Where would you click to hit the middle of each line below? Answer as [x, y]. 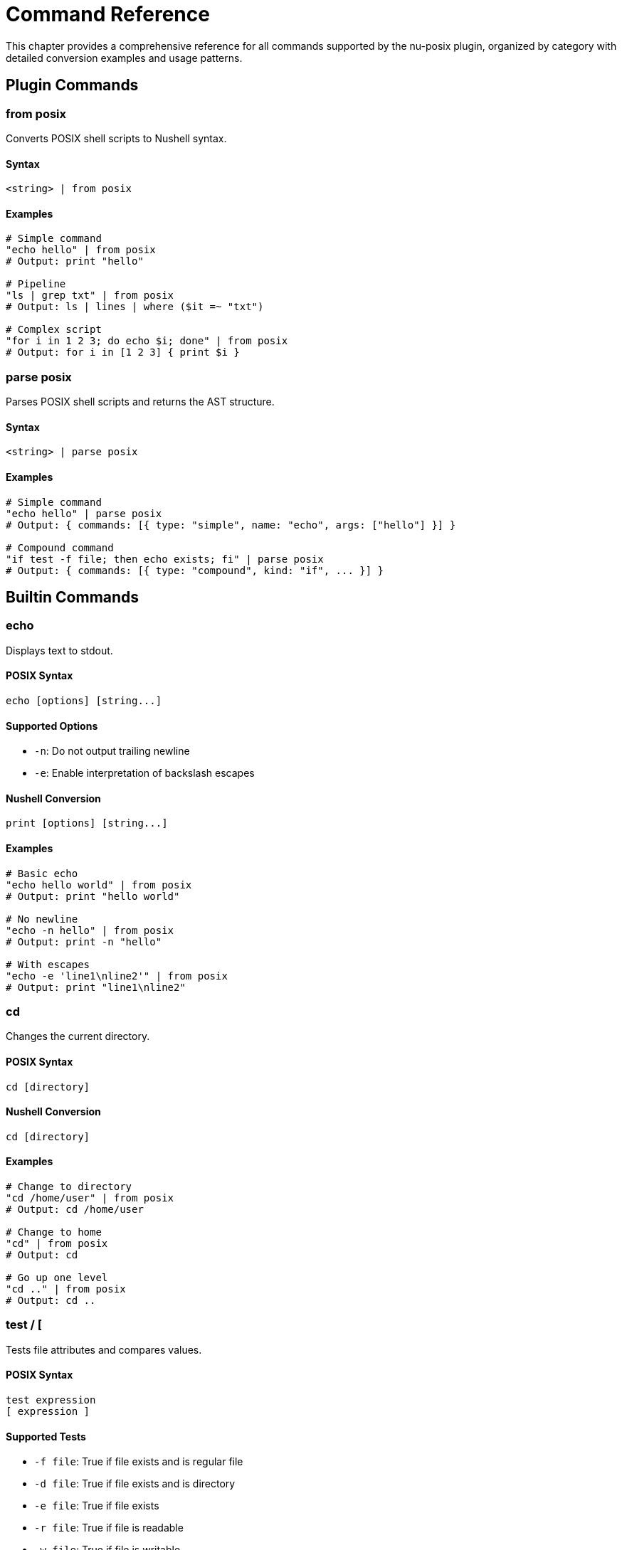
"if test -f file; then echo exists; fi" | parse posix [165, 559]
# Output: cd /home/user [75, 1210]
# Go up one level [57, 1278]
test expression [51, 1400]
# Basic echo [42, 873]
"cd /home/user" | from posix [90, 1198]
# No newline [42, 919]
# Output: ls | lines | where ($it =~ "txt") [135, 307]
